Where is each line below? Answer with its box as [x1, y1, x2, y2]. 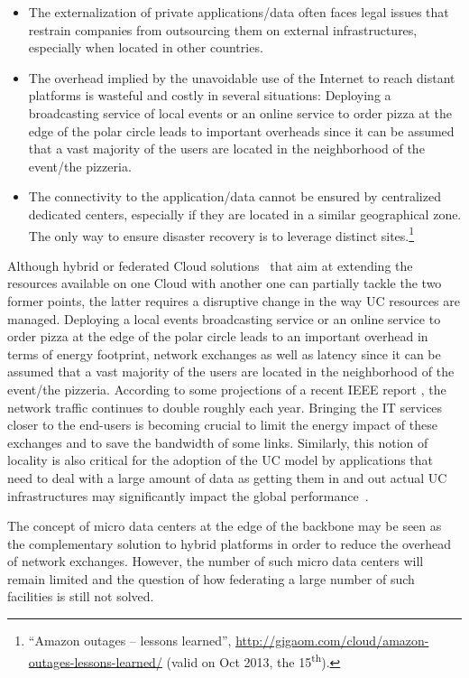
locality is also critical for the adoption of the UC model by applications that [7, 450, 434, 469]
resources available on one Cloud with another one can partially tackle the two [7, 274, 442, 293]
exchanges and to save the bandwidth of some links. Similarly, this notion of [7, 432, 428, 451]
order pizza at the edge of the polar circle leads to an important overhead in [7, 327, 428, 346]
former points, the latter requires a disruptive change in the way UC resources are [7, 291, 460, 310]
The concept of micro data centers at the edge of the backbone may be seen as [7, 516, 442, 535]
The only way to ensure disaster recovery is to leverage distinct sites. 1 [28, 223, 415, 245]
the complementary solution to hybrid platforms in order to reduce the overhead [7, 534, 451, 553]
